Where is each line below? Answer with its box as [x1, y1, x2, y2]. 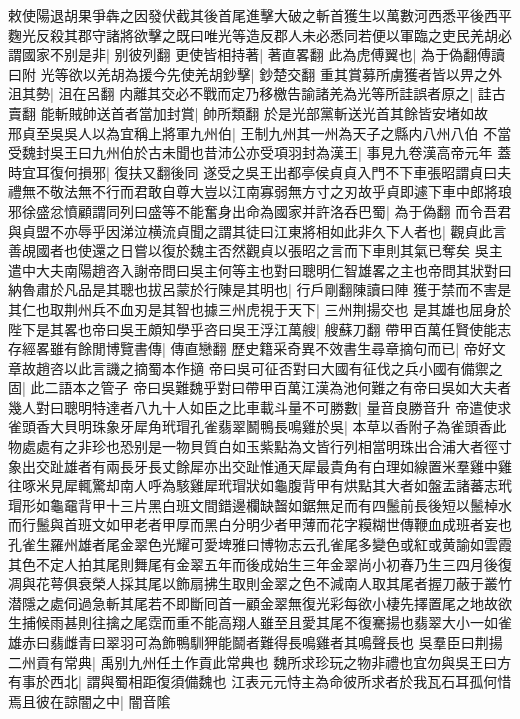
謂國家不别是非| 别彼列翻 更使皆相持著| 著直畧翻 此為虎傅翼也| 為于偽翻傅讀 [8, 44, 506, 65]
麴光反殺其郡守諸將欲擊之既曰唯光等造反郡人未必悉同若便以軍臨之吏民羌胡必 [8, 24, 512, 45]
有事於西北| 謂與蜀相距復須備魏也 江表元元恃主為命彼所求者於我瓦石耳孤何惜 [8, 671, 512, 692]
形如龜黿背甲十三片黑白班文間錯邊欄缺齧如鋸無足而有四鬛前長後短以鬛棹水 [21, 494, 512, 515]
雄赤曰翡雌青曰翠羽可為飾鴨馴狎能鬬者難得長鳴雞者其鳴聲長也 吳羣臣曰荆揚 [8, 632, 503, 652]
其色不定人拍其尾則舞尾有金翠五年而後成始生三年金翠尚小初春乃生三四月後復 [8, 553, 512, 574]
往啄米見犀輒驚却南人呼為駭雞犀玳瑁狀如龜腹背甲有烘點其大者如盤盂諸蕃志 [8, 475, 498, 496]
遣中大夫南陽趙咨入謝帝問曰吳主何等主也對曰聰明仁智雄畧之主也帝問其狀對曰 [8, 259, 512, 280]
